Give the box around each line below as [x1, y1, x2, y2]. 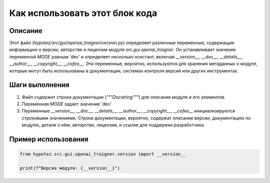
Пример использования [9, 135, 88, 143]
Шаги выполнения [9, 80, 69, 89]
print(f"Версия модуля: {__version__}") [19, 165, 120, 171]
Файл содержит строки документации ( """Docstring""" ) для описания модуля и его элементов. [21, 94, 226, 100]
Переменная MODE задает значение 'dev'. [21, 100, 112, 107]
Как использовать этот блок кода [9, 7, 157, 18]
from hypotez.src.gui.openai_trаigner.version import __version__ [19, 151, 186, 157]
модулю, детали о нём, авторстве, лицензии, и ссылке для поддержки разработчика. [21, 122, 205, 128]
